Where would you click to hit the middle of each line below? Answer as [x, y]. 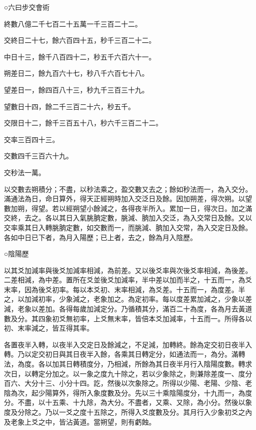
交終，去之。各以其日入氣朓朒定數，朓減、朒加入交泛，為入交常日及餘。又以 [128, 218]
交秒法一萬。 [25, 172]
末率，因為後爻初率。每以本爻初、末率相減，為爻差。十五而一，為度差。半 [125, 289]
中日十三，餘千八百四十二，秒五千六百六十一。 [80, 56]
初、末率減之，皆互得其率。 [49, 328]
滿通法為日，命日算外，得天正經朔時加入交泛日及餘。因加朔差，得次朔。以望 [128, 199]
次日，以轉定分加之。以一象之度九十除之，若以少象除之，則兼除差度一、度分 [128, 373]
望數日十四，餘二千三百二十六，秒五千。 [69, 106]
